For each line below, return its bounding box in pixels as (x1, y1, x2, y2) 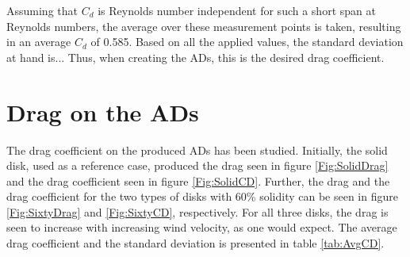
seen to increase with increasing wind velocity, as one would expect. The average (6, 219, 397, 236)
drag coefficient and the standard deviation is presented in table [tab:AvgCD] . (6, 235, 385, 251)
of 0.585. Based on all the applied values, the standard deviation (90, 33, 404, 50)
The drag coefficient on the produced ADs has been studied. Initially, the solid (6, 141, 388, 158)
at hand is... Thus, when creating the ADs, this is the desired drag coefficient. (6, 48, 385, 65)
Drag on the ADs (6, 95, 199, 128)
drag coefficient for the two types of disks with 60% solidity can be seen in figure (6, 188, 398, 205)
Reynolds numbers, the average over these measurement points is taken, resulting (6, 17, 401, 34)
